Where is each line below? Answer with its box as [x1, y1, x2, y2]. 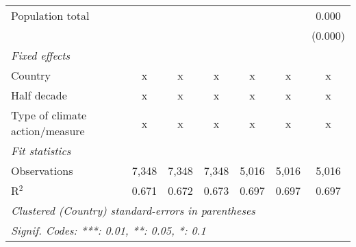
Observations [11, 163, 73, 178]
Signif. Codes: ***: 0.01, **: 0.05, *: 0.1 [11, 222, 206, 238]
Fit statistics [11, 143, 71, 158]
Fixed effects [11, 47, 71, 63]
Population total [11, 8, 90, 23]
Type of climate [11, 107, 87, 123]
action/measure [11, 123, 85, 139]
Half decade [11, 87, 67, 103]
